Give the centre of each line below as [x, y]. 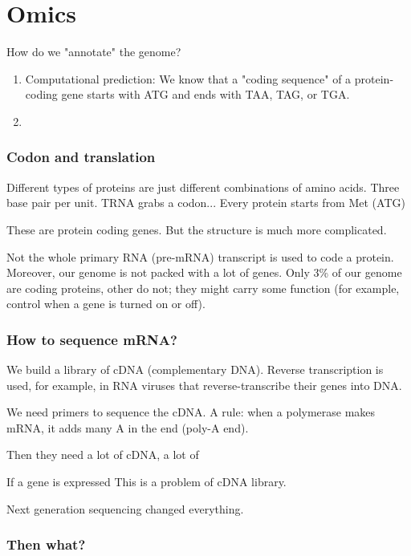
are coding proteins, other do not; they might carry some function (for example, [203, 288]
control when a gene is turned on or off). [106, 304]
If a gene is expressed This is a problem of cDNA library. [146, 482]
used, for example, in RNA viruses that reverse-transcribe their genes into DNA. [204, 385]
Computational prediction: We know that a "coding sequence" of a [188, 78]
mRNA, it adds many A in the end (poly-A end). [128, 427]
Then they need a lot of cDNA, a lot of [103, 455]
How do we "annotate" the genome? [94, 52]
